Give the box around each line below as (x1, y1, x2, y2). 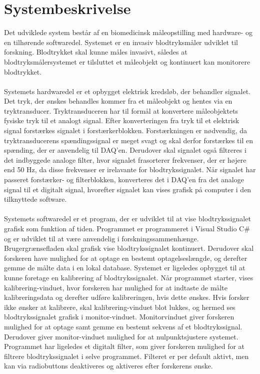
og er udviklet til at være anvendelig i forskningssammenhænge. (4, 233, 199, 243)
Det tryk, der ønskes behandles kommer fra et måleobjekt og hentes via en (4, 96, 232, 106)
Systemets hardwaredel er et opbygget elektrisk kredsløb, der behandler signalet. (4, 86, 250, 96)
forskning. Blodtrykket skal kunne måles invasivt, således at (4, 47, 187, 57)
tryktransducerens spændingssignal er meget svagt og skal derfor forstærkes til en (4, 135, 253, 145)
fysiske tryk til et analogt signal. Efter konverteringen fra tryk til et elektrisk (4, 115, 239, 126)
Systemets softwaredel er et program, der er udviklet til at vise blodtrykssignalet (4, 213, 251, 224)
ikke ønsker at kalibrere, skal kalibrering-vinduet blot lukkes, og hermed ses (4, 301, 235, 312)
